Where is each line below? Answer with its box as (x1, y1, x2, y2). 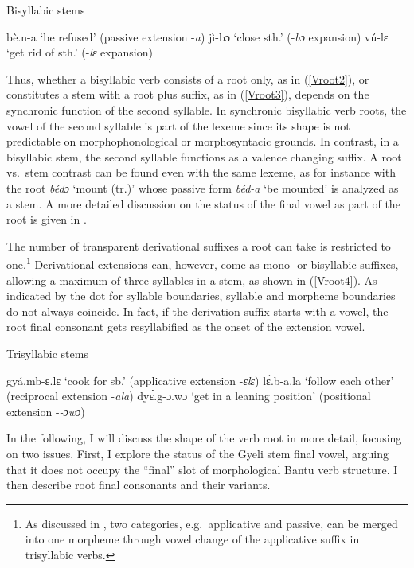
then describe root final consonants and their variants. (6, 477, 271, 493)
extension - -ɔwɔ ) (6, 403, 85, 419)
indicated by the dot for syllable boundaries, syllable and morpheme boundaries (6, 287, 396, 304)
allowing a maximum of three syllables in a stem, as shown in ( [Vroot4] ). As (6, 271, 377, 288)
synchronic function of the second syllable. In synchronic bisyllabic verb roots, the (6, 101, 407, 118)
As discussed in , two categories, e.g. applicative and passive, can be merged (25, 515, 398, 531)
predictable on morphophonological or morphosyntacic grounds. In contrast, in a (6, 133, 399, 150)
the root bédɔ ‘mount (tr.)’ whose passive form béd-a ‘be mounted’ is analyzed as (6, 179, 399, 196)
